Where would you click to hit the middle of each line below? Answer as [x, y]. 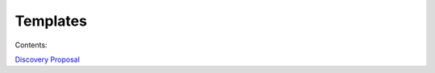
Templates [51, 21]
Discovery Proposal [48, 59]
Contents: [31, 45]
